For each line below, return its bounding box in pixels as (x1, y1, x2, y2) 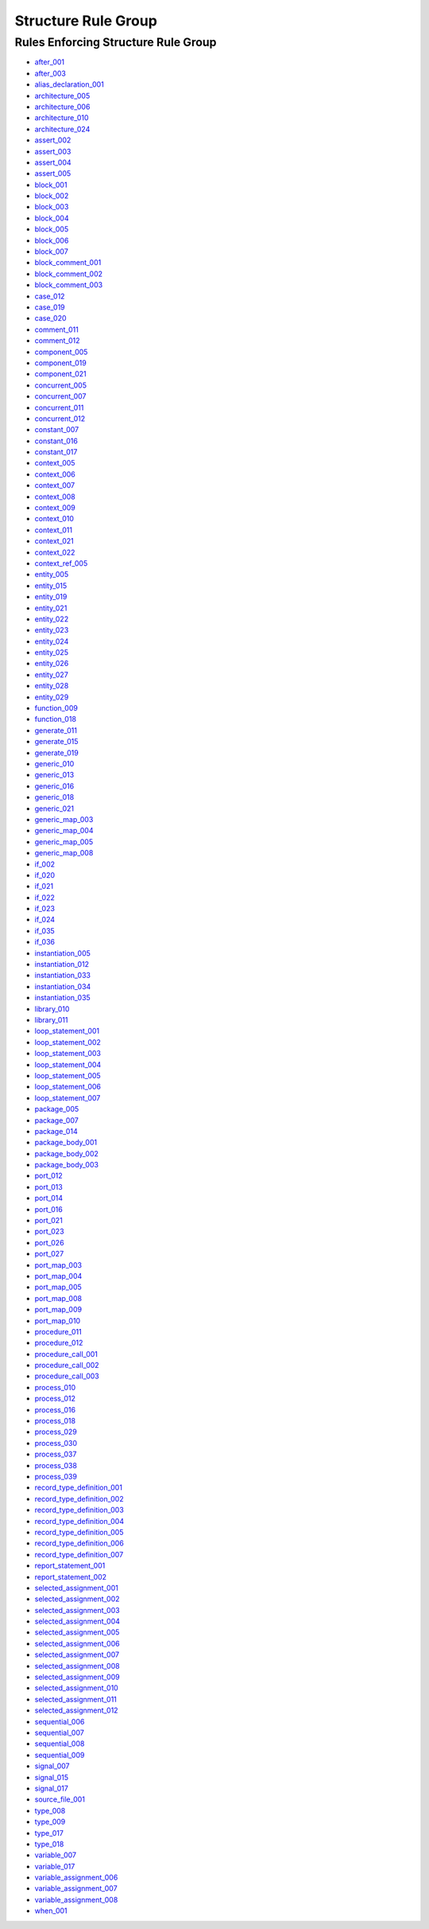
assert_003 (34, 146, 71, 156)
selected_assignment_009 (34, 1672, 120, 1682)
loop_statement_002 (34, 1037, 101, 1046)
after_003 (34, 68, 67, 78)
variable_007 (34, 1850, 77, 1860)
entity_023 (34, 625, 69, 635)
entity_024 (34, 637, 69, 646)
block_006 (34, 236, 69, 245)
